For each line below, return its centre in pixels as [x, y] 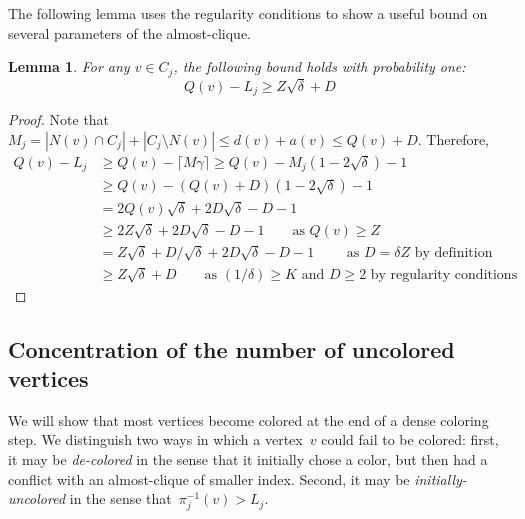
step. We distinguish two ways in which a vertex [155, 439]
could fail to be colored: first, [410, 439]
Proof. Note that [59, 119]
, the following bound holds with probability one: [319, 66]
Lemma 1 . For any [69, 66]
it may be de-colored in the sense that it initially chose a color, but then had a [248, 458]
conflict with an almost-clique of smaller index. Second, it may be [209, 478]
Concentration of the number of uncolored [231, 348]
